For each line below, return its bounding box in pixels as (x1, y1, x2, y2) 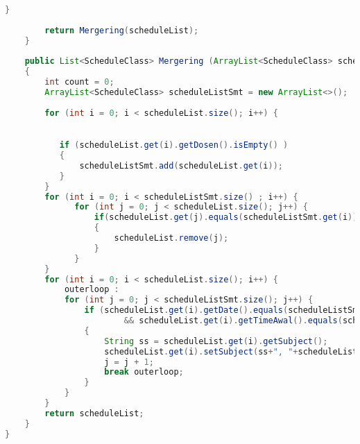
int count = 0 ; (44, 77, 114, 87)
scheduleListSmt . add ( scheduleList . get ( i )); (79, 160, 283, 171)
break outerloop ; (104, 367, 184, 377)
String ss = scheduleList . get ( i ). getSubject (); (104, 336, 328, 346)
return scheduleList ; (44, 408, 144, 418)
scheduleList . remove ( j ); (114, 233, 229, 244)
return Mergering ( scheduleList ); (44, 25, 199, 35)
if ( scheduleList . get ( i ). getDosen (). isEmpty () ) (59, 140, 289, 151)
